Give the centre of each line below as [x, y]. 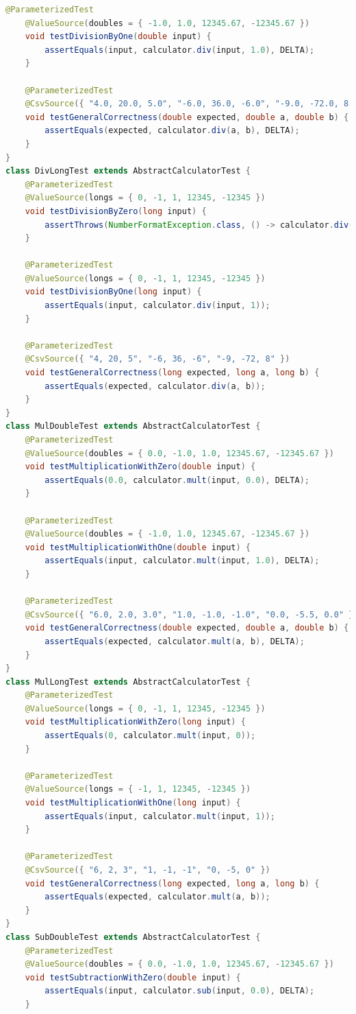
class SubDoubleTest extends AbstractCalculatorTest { [133, 937]
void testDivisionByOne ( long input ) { [113, 292]
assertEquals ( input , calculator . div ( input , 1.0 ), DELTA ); [180, 50]
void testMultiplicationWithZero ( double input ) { [140, 467]
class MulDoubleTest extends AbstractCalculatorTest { [133, 426]
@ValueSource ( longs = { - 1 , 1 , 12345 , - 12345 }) [138, 789]
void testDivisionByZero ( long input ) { [116, 211]
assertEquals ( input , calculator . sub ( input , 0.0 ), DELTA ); [180, 991]
